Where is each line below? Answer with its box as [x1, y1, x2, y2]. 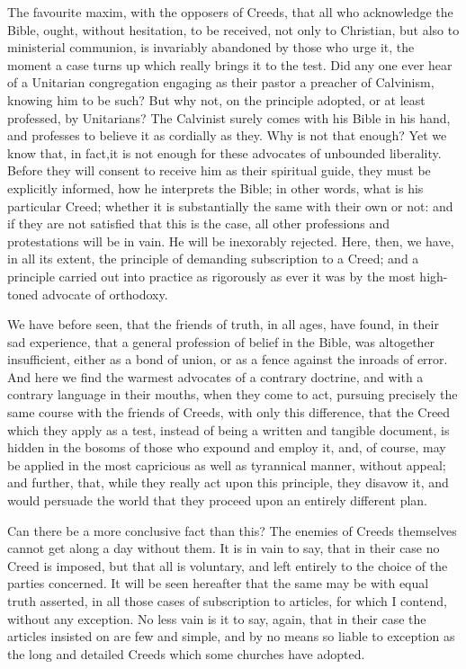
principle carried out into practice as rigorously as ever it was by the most [7, 266, 416, 285]
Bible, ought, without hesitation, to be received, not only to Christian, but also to [7, 20, 460, 39]
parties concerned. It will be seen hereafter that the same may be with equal [7, 574, 429, 593]
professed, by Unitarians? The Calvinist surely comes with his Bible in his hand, [7, 108, 451, 127]
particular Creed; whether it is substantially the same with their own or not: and [7, 196, 453, 215]
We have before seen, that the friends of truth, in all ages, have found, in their [7, 315, 439, 334]
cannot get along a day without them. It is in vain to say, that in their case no [7, 539, 440, 557]
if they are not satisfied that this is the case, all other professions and [7, 214, 390, 233]
